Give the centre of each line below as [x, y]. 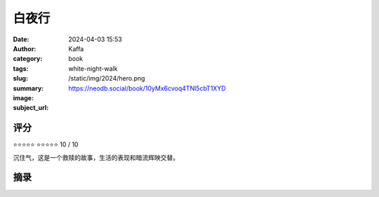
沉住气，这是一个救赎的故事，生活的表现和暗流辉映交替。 [96, 157]
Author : [25, 48]
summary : [28, 88]
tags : [21, 68]
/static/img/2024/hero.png [107, 79]
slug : [20, 79]
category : [28, 59]
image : [24, 97]
